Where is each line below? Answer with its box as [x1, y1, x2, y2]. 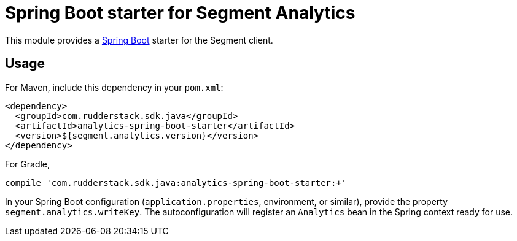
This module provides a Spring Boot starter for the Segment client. [5, 34, 273, 45]
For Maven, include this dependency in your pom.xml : [5, 82, 224, 93]
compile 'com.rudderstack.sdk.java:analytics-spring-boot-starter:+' [5, 177, 347, 188]
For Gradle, [5, 158, 50, 169]
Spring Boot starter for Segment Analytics [5, 2, 356, 23]
